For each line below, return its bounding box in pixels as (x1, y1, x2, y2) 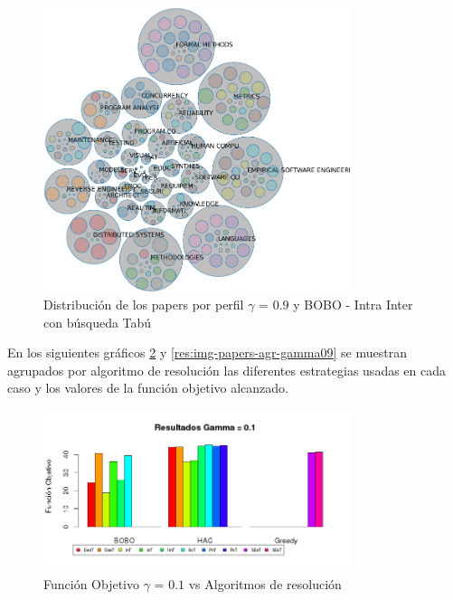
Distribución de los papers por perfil (43, 295, 244, 314)
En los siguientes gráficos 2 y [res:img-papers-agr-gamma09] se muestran (7, 343, 407, 362)
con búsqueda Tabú (43, 312, 152, 331)
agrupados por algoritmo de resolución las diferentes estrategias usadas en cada (7, 360, 446, 379)
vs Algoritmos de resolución (188, 574, 342, 593)
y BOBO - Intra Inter (293, 295, 413, 314)
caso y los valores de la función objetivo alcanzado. (7, 378, 288, 397)
